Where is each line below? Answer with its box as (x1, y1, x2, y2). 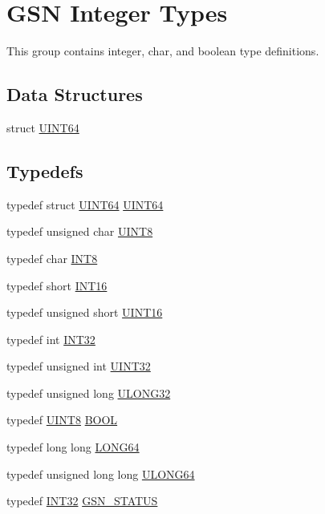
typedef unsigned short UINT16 (6, 304, 163, 321)
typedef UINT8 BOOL (6, 411, 118, 428)
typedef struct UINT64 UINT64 (6, 196, 164, 212)
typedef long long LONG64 (6, 439, 140, 455)
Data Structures (6, 82, 143, 107)
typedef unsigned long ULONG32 (6, 384, 171, 401)
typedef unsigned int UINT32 (6, 358, 151, 374)
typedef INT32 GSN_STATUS (6, 492, 158, 509)
